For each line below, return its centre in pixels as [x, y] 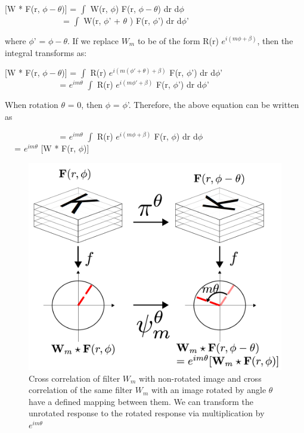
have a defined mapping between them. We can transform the [141, 401]
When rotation [32, 105]
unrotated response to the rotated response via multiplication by [147, 413]
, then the [275, 41]
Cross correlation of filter [75, 378]
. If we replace [93, 41]
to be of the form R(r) [178, 41]
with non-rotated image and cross [200, 378]
